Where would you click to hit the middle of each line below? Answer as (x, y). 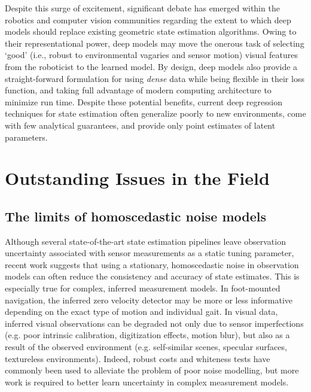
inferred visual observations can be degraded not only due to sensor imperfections (154, 323)
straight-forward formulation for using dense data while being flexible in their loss (155, 78)
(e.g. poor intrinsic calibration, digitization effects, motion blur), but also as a (147, 335)
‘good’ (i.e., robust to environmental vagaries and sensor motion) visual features (151, 55)
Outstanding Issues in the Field (137, 178)
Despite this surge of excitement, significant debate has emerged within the (142, 8)
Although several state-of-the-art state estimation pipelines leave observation (145, 241)
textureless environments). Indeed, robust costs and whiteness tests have (138, 358)
